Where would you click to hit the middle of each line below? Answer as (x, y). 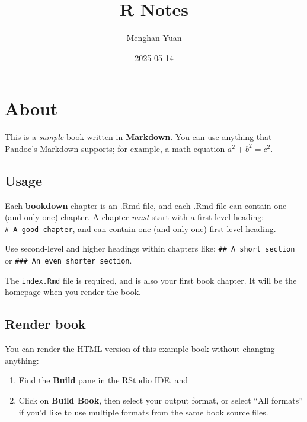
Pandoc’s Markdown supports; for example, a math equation (115, 148)
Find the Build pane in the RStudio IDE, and (103, 380)
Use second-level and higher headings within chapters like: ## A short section (150, 248)
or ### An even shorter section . (68, 260)
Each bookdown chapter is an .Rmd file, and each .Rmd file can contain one (146, 205)
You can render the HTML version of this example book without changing (140, 349)
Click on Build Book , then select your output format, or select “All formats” (161, 400)
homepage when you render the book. (73, 292)
